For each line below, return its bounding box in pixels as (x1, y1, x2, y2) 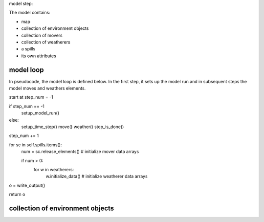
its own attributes (21, 53, 56, 59)
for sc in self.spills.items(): (9, 142, 62, 148)
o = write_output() (9, 182, 45, 188)
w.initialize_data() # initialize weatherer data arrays (45, 174, 148, 179)
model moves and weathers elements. (9, 86, 86, 91)
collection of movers (21, 32, 63, 38)
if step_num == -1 (9, 103, 45, 109)
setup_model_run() (21, 110, 60, 116)
